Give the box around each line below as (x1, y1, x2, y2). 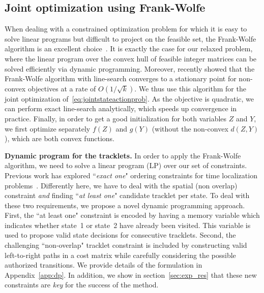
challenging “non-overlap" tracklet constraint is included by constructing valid (5, 240, 247, 250)
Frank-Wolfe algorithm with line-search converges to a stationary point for (5, 73, 237, 84)
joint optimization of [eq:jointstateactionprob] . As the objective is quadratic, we (5, 93, 254, 104)
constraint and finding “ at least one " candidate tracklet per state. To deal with (5, 190, 250, 201)
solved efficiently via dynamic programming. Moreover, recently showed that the (5, 63, 255, 74)
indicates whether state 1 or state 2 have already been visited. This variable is (5, 219, 251, 230)
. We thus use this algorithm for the (134, 83, 246, 93)
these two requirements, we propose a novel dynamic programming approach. (5, 200, 245, 210)
